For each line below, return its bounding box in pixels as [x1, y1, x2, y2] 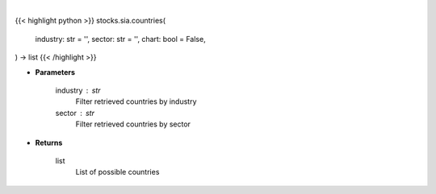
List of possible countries [75, 167, 160, 177]
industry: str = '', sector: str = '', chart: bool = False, [35, 34, 206, 43]
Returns [35, 138, 63, 147]
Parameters [35, 67, 76, 76]
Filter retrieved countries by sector [75, 119, 191, 129]
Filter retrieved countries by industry [75, 97, 197, 106]
